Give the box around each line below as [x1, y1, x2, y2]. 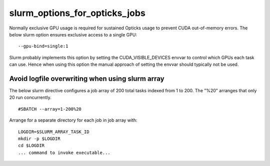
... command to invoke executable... [18, 150, 111, 156]
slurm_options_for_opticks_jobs [9, 7, 146, 18]
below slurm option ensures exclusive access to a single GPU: [9, 31, 137, 37]
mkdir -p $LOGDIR [18, 136, 60, 142]
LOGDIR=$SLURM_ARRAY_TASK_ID [18, 129, 89, 135]
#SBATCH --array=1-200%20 [18, 106, 82, 112]
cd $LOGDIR [18, 143, 45, 149]
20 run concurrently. [9, 95, 52, 101]
